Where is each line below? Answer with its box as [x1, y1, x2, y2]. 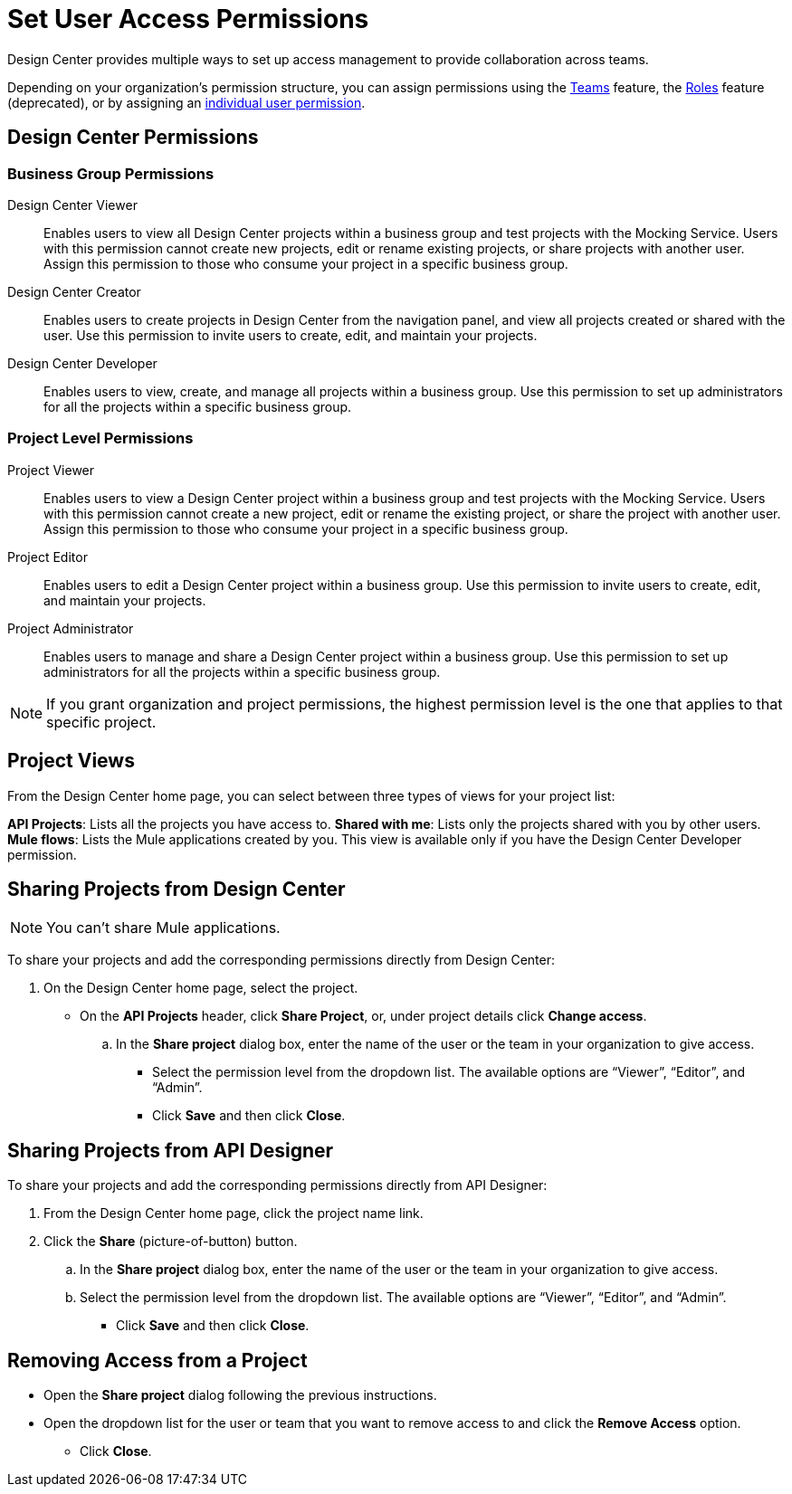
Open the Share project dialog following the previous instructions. [43, 1387, 437, 1404]
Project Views [7, 749, 135, 773]
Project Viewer [7, 462, 95, 478]
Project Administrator [7, 620, 134, 636]
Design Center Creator [7, 283, 141, 300]
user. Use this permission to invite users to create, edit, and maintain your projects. [43, 327, 538, 343]
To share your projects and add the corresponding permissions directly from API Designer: [7, 1177, 548, 1194]
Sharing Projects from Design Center [7, 877, 346, 900]
